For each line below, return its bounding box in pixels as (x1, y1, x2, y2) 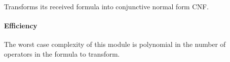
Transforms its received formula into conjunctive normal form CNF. (4, 1, 209, 11)
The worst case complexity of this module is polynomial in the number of (4, 39, 226, 49)
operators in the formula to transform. (4, 48, 120, 59)
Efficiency (4, 21, 38, 31)
